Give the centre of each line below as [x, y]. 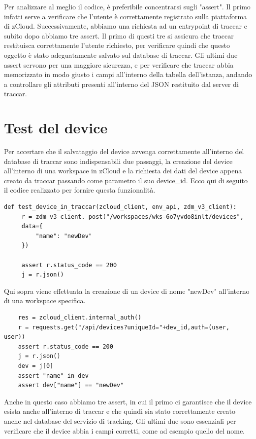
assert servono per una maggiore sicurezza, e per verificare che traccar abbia [119, 64]
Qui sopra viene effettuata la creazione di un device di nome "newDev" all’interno [127, 291]
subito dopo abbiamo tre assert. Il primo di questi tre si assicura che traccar [119, 35]
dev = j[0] [36, 366]
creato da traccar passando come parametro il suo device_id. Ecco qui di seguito [126, 180]
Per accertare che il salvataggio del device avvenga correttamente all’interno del [124, 151]
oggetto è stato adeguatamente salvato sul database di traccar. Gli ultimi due [121, 55]
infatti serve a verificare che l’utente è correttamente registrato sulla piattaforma [126, 16]
